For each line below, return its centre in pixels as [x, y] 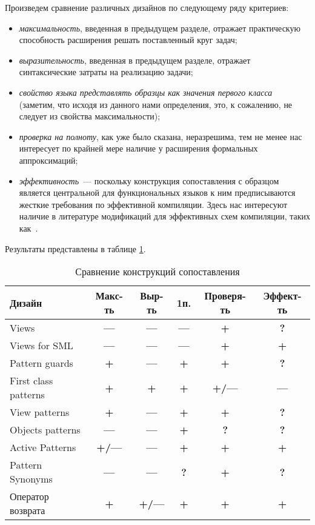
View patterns [40, 412]
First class [31, 381]
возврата [28, 510]
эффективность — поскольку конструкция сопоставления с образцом [149, 180]
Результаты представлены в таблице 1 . [75, 248]
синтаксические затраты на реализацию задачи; [106, 72]
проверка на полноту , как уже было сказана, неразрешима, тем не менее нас [161, 136]
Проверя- [225, 296]
